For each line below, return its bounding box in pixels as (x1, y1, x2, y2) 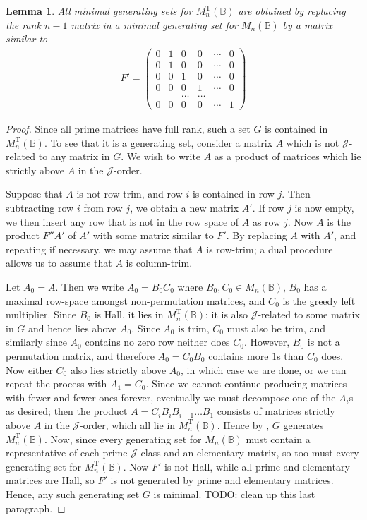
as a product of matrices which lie (214, 149, 361, 164)
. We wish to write (121, 149, 201, 164)
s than (277, 348, 304, 363)
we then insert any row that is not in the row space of (6, 214, 239, 229)
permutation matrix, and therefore (6, 348, 155, 363)
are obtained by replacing (238, 4, 346, 18)
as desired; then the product (6, 404, 128, 418)
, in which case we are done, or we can (181, 362, 347, 377)
